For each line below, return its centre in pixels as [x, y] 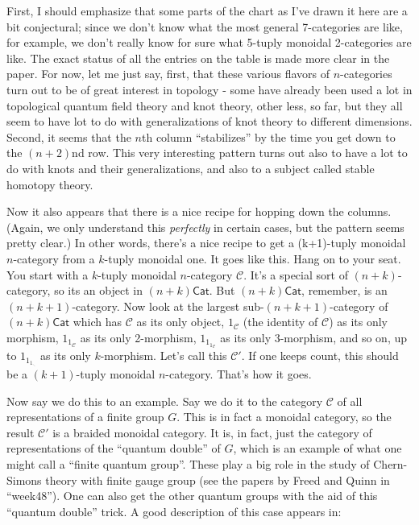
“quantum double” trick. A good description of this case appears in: [174, 511]
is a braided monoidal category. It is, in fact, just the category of [212, 432]
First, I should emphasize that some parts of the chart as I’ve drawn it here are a [207, 10]
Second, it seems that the [69, 136]
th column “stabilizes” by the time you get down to [268, 136]
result [21, 432]
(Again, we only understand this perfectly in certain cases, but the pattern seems [205, 227]
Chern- [390, 464]
